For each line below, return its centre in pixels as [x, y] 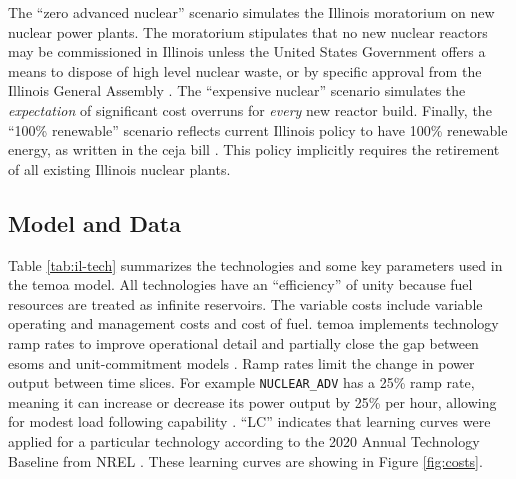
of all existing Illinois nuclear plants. [119, 168]
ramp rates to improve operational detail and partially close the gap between [243, 342]
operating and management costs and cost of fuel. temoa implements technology [253, 323]
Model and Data [94, 222]
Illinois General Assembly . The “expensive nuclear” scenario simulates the [237, 90]
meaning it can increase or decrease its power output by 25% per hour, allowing [252, 401]
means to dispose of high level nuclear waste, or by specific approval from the [245, 70]
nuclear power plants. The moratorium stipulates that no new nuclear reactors [248, 31]
